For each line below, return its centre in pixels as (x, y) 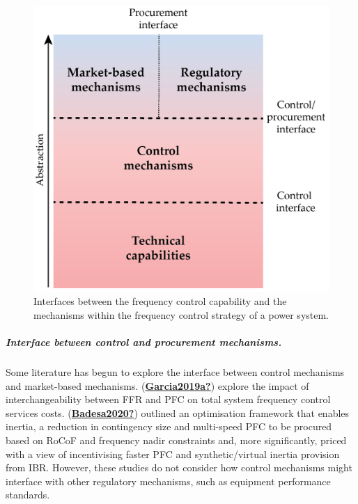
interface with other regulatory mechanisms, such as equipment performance (168, 481)
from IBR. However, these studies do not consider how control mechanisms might (179, 467)
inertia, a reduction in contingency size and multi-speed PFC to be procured (169, 426)
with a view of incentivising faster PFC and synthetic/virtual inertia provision (173, 454)
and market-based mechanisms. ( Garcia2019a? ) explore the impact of (157, 385)
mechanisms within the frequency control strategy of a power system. (181, 314)
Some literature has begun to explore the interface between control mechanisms (175, 372)
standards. (28, 495)
